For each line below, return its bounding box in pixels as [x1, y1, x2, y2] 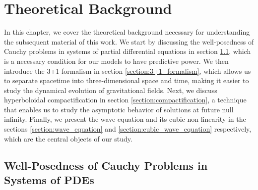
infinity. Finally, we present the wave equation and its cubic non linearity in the [4, 114, 246, 124]
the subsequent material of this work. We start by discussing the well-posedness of [4, 36, 254, 47]
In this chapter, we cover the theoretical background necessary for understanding [4, 27, 250, 37]
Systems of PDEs [4, 172, 94, 188]
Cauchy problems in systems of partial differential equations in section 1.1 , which [4, 46, 251, 56]
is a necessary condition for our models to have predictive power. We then [4, 55, 229, 66]
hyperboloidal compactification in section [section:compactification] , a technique [4, 95, 247, 105]
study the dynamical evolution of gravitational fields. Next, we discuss [4, 85, 217, 95]
